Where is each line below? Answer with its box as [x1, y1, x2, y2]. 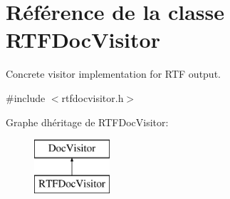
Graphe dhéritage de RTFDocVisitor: [6, 114, 169, 129]
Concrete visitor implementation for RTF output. [6, 66, 221, 81]
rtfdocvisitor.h [61, 90, 124, 105]
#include [6, 90, 46, 105]
